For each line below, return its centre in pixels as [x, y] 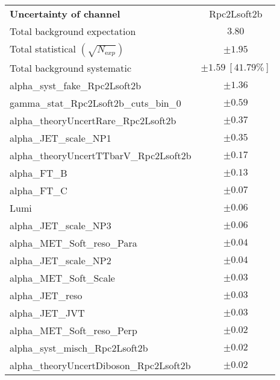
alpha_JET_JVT [47, 313]
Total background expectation [73, 31]
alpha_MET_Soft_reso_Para [73, 243]
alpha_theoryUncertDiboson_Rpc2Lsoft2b [100, 365]
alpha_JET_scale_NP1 [61, 138]
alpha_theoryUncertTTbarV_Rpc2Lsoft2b [101, 155]
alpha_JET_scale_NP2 [61, 260]
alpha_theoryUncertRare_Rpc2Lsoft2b [93, 120]
